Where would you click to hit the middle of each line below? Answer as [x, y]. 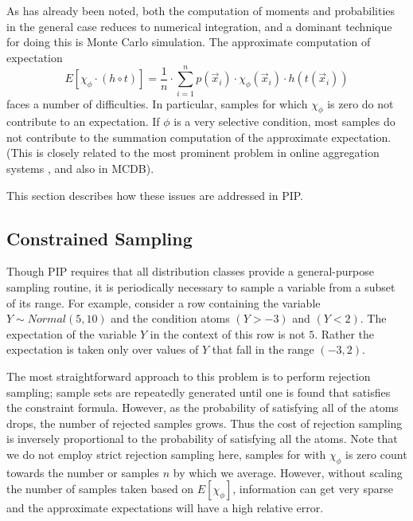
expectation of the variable [72, 333]
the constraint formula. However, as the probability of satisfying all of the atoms [203, 407]
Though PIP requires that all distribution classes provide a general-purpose [190, 271]
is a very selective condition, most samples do [284, 121]
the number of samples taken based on [100, 489]
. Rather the [345, 333]
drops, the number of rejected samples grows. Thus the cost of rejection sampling [205, 423]
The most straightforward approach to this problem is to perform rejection [189, 376]
